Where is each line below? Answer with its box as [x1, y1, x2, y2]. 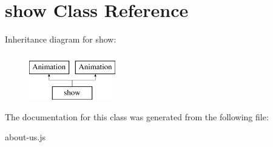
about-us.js [5, 131, 46, 143]
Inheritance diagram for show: [5, 33, 116, 46]
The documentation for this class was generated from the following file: [5, 110, 269, 123]
